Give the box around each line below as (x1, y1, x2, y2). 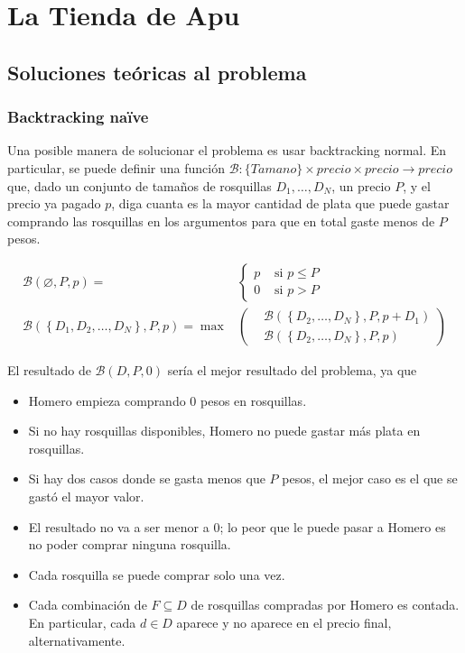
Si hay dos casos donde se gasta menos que (28, 469, 265, 488)
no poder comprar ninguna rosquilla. (28, 535, 231, 554)
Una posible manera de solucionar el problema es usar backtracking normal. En (7, 141, 447, 160)
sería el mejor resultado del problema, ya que (167, 361, 417, 379)
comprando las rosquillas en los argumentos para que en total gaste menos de (7, 211, 435, 230)
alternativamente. (28, 630, 126, 649)
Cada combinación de (28, 595, 147, 614)
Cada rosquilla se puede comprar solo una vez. (28, 565, 285, 584)
